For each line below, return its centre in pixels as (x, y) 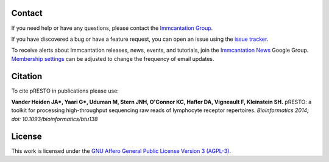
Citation (27, 76)
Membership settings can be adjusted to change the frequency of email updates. (113, 58)
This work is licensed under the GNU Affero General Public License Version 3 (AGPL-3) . (121, 151)
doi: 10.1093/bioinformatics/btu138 (55, 119)
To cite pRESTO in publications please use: (65, 91)
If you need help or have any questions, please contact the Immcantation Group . (112, 28)
